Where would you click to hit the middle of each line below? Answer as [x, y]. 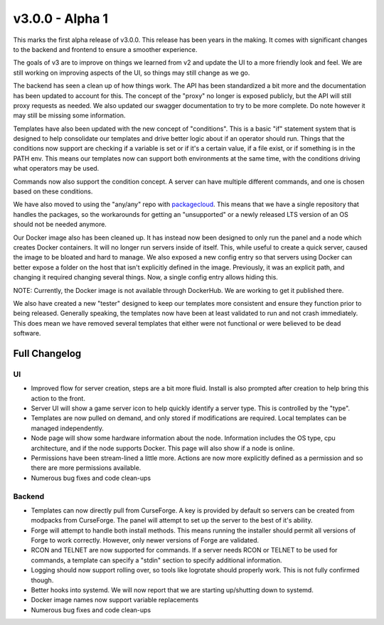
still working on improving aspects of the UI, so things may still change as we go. [132, 73]
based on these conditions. [53, 191]
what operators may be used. [56, 169]
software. [27, 333]
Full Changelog [47, 353]
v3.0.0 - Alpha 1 [61, 18]
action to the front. [58, 398]
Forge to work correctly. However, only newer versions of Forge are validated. [145, 540]
